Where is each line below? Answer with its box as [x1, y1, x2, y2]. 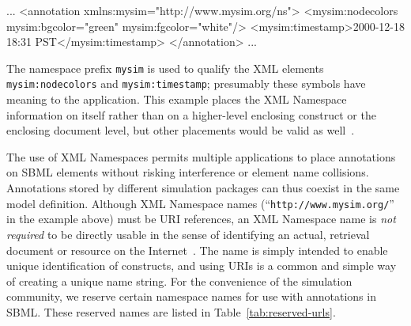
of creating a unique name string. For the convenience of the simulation [6, 272, 353, 289]
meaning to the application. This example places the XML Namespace [6, 91, 347, 108]
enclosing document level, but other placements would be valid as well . [6, 122, 355, 138]
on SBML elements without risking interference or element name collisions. [6, 164, 369, 180]
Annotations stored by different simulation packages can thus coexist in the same [6, 180, 400, 196]
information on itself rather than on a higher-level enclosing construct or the [6, 106, 376, 123]
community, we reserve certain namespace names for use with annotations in [6, 288, 376, 305]
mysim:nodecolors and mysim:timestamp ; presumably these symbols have [6, 75, 366, 92]
